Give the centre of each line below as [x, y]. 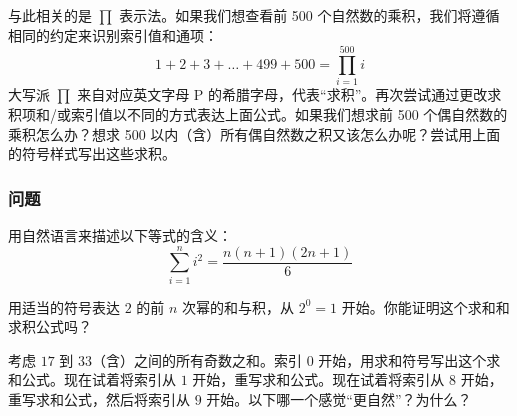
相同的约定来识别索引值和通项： [113, 34]
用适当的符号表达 [64, 306]
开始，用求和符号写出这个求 [409, 359]
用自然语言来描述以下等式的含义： [120, 234]
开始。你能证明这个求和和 [425, 306]
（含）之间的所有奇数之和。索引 [197, 359]
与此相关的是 [50, 15]
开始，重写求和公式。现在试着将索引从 [318, 379]
